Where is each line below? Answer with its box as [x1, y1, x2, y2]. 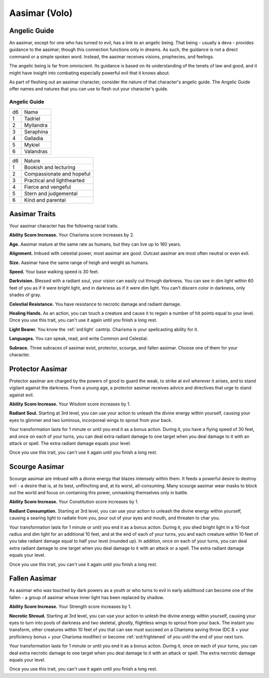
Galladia [24, 135, 43, 142]
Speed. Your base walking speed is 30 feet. [9, 269, 99, 275]
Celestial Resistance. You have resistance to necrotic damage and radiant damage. [9, 301, 181, 307]
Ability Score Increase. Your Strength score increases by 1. [9, 604, 132, 610]
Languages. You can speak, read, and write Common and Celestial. [9, 336, 148, 341]
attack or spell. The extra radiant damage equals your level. [9, 440, 132, 446]
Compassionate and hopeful [24, 170, 91, 177]
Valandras [24, 148, 48, 155]
